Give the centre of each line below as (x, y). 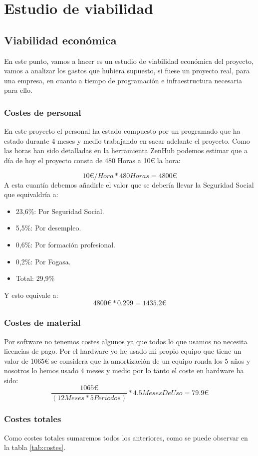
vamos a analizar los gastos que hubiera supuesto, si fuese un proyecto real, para (127, 71)
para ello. (18, 90)
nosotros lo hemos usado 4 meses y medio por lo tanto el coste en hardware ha (124, 370)
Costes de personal (43, 112)
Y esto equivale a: (31, 295)
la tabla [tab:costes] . (35, 447)
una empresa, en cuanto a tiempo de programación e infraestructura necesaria (123, 80)
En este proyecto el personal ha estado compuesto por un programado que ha (122, 131)
